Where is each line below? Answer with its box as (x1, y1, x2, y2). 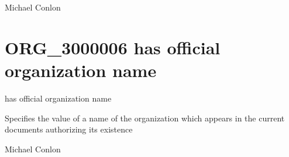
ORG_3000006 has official (5, 35, 221, 59)
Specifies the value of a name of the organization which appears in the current (5, 111, 285, 124)
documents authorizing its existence (5, 123, 133, 135)
